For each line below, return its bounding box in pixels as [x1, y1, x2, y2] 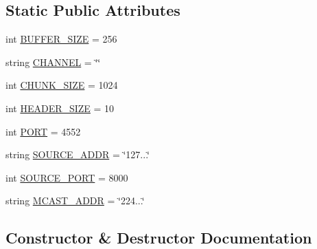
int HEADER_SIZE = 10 [5, 100, 115, 115]
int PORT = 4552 [5, 124, 81, 138]
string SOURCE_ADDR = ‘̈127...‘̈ [5, 147, 150, 162]
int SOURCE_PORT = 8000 [5, 170, 128, 184]
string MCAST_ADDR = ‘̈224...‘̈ [5, 193, 145, 208]
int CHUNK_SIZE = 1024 [5, 78, 118, 92]
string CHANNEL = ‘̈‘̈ [5, 54, 101, 69]
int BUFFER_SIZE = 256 [5, 32, 117, 46]
